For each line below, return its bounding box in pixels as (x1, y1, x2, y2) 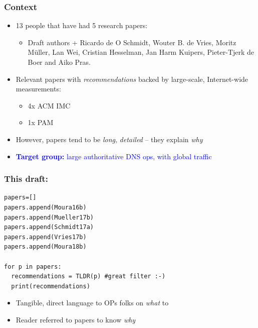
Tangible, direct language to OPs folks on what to (16, 297, 169, 308)
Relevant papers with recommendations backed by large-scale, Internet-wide (16, 73, 248, 84)
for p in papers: (4, 263, 62, 270)
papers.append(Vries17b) (4, 233, 87, 241)
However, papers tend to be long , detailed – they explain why (16, 134, 203, 144)
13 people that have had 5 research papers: (16, 20, 148, 31)
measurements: (16, 83, 61, 94)
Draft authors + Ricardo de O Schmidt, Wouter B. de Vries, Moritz (28, 37, 236, 47)
